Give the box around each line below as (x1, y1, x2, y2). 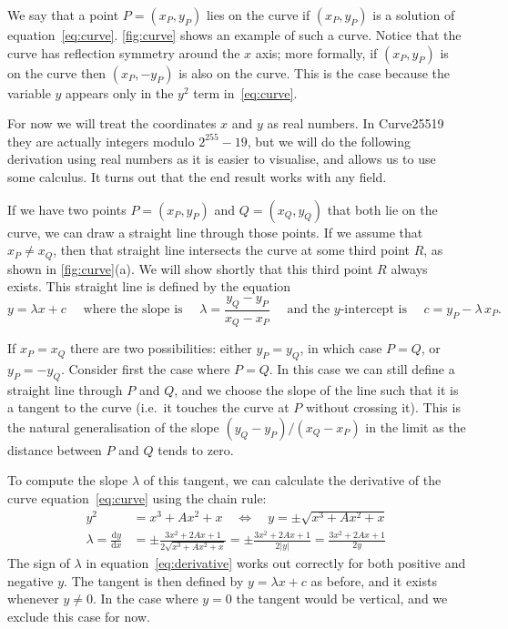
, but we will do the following (247, 131, 411, 150)
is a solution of (372, 5, 455, 24)
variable (7, 83, 51, 102)
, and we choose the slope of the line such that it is (174, 380, 459, 399)
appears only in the (66, 83, 174, 102)
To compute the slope (7, 471, 128, 490)
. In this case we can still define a (269, 359, 455, 378)
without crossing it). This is (306, 398, 461, 417)
